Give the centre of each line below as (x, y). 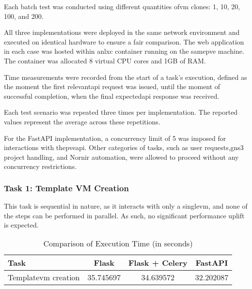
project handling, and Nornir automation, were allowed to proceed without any (121, 157)
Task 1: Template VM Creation (66, 188)
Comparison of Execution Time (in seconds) (118, 243)
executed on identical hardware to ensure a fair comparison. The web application (124, 41)
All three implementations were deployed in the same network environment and (122, 32)
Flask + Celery (158, 262)
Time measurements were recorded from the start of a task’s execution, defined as (126, 77)
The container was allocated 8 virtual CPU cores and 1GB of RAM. (105, 60)
